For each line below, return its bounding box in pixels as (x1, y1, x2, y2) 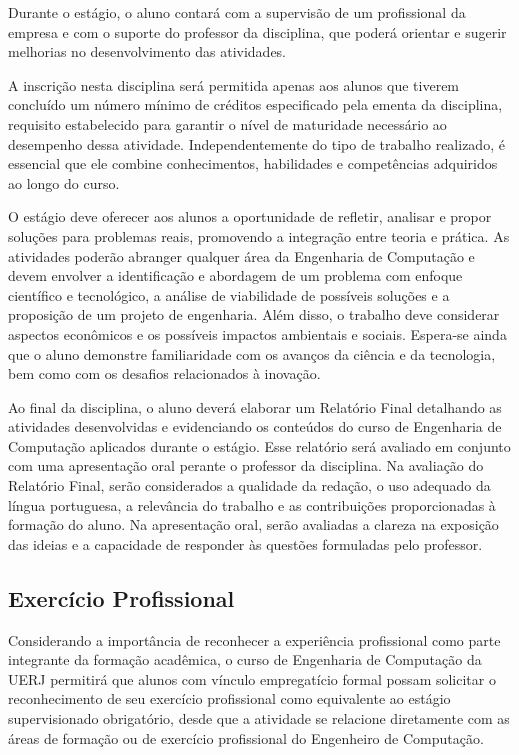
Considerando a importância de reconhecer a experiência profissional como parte (8, 629, 501, 650)
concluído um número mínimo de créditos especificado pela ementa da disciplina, (8, 94, 503, 115)
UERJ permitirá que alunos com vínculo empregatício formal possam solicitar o (8, 668, 496, 689)
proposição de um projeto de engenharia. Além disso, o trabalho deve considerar (8, 304, 500, 325)
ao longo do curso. (8, 172, 120, 193)
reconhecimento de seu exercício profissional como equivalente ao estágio (8, 688, 451, 709)
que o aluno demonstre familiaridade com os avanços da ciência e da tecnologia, (8, 343, 496, 364)
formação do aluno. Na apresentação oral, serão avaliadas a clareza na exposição (8, 514, 499, 535)
